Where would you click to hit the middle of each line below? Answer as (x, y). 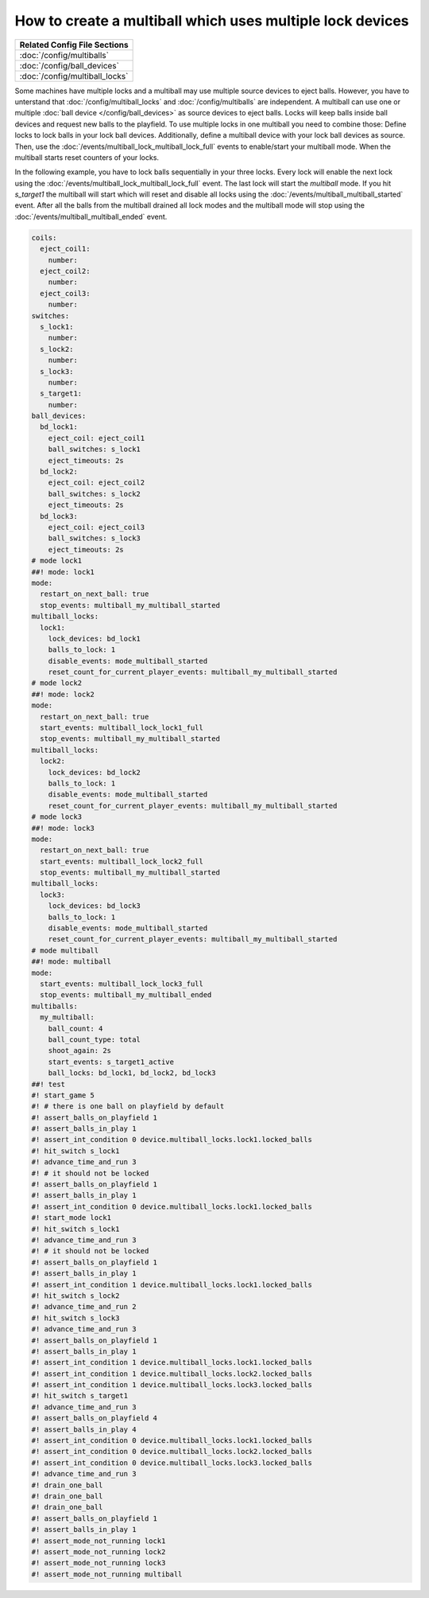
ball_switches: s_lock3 (94, 538)
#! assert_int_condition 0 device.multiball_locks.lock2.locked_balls (172, 1452)
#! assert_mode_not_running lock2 (99, 1551)
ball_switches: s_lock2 (94, 494)
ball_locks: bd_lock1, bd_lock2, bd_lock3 (132, 1073)
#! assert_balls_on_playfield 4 (95, 1418)
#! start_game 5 (63, 1095)
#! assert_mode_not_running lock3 (99, 1563)
